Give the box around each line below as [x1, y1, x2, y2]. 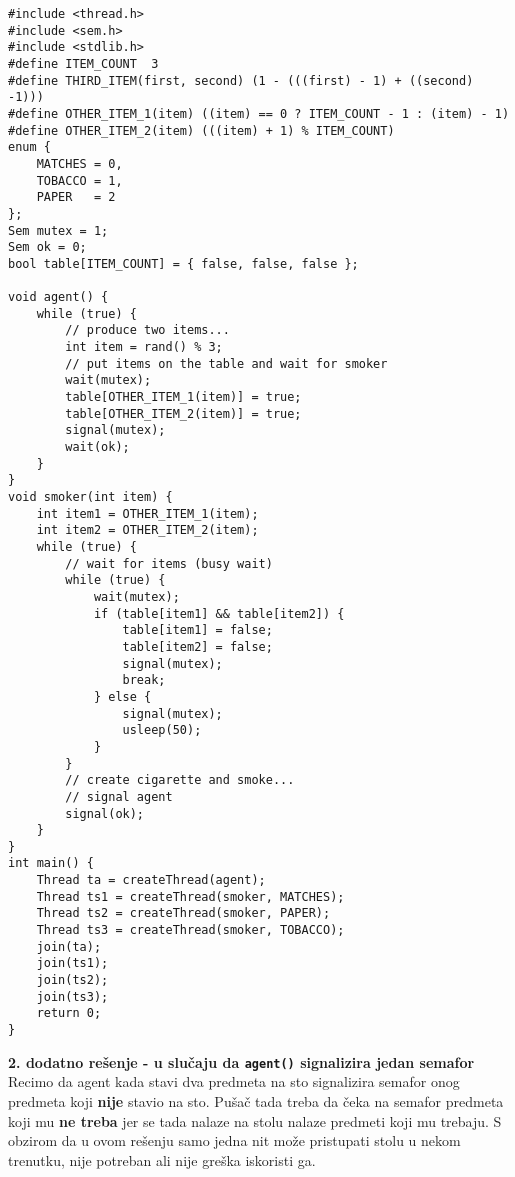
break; [122, 673, 166, 688]
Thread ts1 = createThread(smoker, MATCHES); [36, 889, 345, 904]
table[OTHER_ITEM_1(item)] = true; [65, 390, 302, 405]
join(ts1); [36, 956, 109, 971]
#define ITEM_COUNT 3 [8, 56, 159, 71]
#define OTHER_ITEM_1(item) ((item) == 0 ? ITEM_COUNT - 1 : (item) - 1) [8, 106, 510, 121]
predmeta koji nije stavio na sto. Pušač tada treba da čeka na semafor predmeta [8, 1090, 504, 1111]
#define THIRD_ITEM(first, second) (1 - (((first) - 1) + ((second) [8, 73, 474, 88]
